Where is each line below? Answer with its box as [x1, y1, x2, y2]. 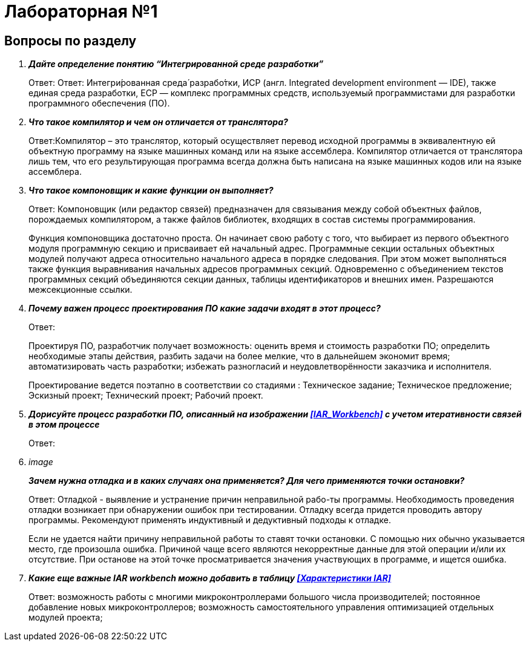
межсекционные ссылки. [28, 284, 133, 295]
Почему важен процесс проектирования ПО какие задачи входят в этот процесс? [28, 303, 381, 314]
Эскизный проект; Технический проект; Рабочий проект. [28, 390, 263, 401]
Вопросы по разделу [4, 33, 137, 48]
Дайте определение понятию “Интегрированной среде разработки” [28, 59, 324, 70]
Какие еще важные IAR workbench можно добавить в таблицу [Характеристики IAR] [28, 573, 392, 584]
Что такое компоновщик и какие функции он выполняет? [28, 185, 274, 196]
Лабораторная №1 [4, 1, 158, 22]
